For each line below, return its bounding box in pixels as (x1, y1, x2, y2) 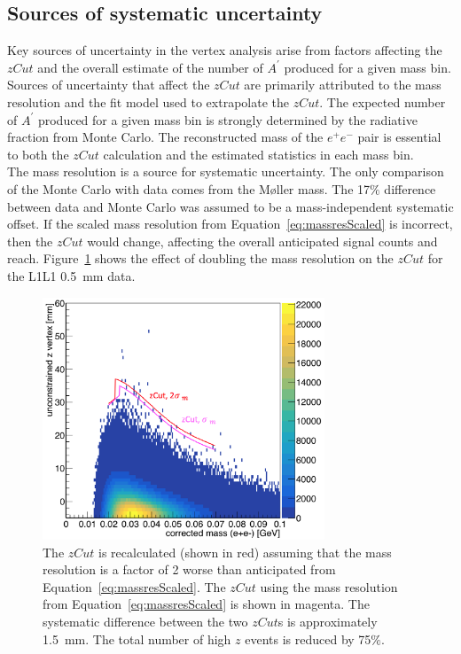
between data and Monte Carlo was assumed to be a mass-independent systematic (7, 197, 454, 215)
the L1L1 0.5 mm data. (7, 266, 136, 284)
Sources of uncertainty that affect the (7, 75, 210, 94)
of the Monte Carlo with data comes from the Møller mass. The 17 (7, 179, 371, 198)
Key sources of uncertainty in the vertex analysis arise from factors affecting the (7, 41, 442, 59)
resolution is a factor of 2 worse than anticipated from (43, 560, 336, 579)
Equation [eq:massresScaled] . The (43, 577, 226, 596)
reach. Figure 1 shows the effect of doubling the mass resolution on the (7, 249, 394, 268)
